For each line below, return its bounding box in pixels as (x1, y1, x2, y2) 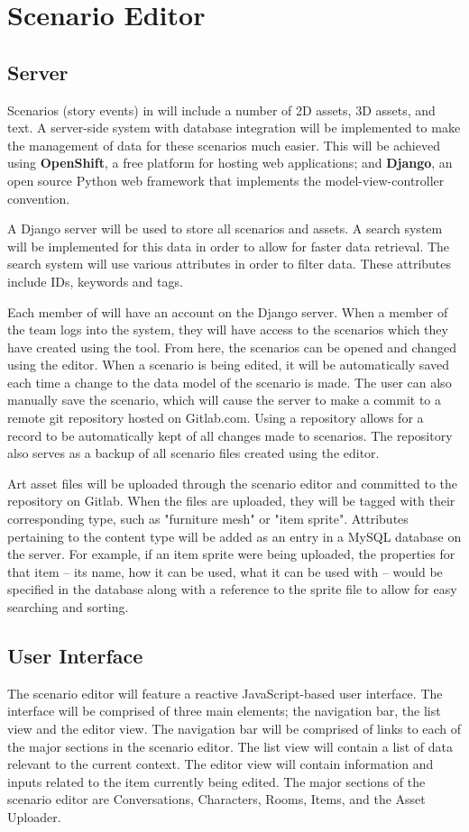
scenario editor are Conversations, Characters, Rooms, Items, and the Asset (7, 790, 426, 809)
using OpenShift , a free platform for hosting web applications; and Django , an (7, 153, 453, 172)
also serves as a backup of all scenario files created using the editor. (7, 443, 380, 462)
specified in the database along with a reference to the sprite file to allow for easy (7, 580, 457, 599)
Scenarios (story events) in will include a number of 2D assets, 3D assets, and (7, 100, 436, 119)
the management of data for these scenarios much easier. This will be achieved (7, 135, 440, 154)
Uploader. (7, 807, 61, 826)
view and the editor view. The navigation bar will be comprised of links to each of (7, 719, 462, 737)
